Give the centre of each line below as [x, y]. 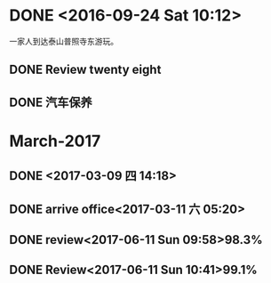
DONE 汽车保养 [51, 102]
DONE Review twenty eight [85, 70]
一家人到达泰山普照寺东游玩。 [64, 41]
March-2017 [55, 141]
